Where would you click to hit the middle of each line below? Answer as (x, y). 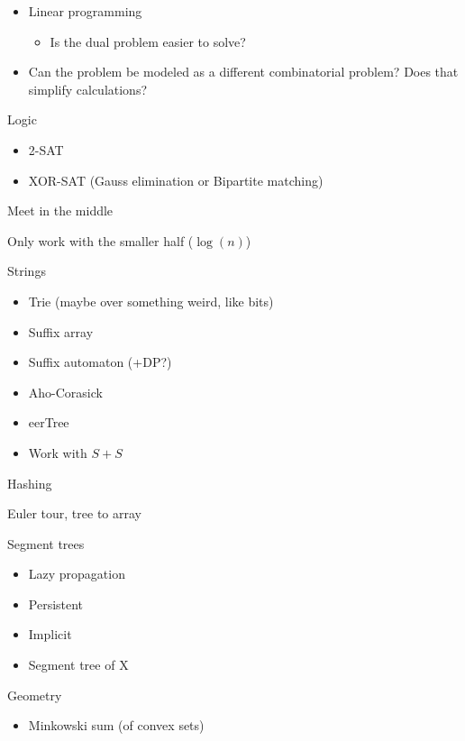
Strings (27, 271)
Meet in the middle (60, 210)
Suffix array (61, 331)
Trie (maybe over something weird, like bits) (151, 301)
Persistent (56, 604)
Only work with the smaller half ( (100, 240)
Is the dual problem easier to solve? (148, 41)
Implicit (50, 634)
